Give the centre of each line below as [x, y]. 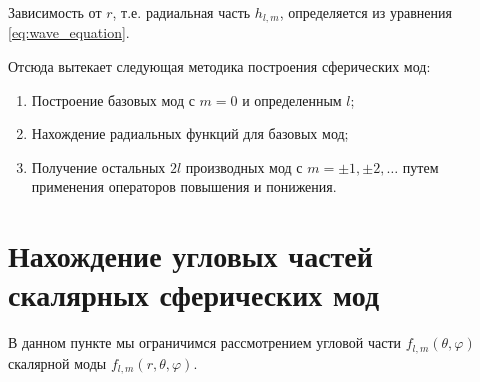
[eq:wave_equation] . [69, 32]
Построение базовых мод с [113, 99]
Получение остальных [98, 166]
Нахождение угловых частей [190, 255]
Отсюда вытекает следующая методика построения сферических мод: [219, 66]
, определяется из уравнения [365, 12]
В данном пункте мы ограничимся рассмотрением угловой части [205, 342]
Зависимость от [55, 12]
